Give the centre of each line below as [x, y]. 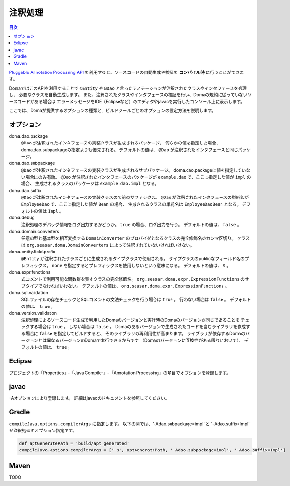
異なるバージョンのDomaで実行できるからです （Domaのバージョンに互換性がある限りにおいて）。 [145, 340]
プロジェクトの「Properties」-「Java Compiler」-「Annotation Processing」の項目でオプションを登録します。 [120, 373]
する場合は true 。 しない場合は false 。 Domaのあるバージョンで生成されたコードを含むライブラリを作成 [138, 326]
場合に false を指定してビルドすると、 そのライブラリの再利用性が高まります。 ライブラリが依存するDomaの [135, 334]
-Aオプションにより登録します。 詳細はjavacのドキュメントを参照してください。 [89, 398]
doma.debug [22, 218]
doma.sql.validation [29, 292]
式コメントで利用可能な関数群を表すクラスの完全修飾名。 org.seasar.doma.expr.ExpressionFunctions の [133, 279]
